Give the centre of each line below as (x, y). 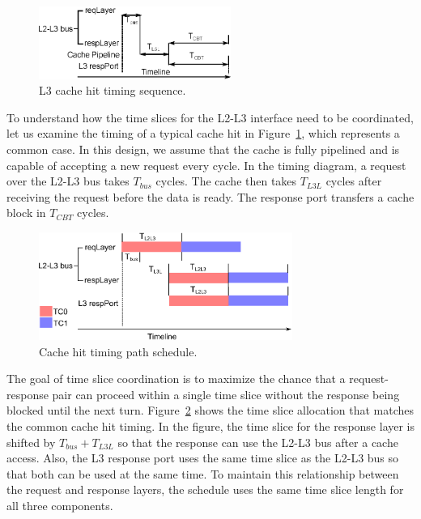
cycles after (354, 181)
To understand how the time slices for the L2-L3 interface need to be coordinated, (210, 117)
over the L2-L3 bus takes (68, 181)
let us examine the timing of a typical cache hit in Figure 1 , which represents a (203, 133)
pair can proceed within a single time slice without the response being (226, 394)
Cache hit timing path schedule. (118, 351)
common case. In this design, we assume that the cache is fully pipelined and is (203, 149)
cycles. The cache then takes (226, 181)
